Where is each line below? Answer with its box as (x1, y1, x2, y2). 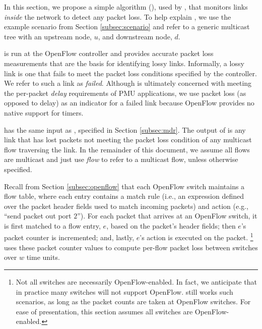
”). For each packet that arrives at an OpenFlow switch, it (77, 210, 257, 221)
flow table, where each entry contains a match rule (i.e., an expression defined (4, 191, 244, 201)
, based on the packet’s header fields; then (106, 220, 236, 231)
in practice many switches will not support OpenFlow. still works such (16, 286, 233, 297)
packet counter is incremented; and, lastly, (4, 232, 135, 243)
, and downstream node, (98, 31, 172, 41)
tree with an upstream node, (4, 31, 92, 41)
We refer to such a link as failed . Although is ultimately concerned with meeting (4, 78, 252, 88)
